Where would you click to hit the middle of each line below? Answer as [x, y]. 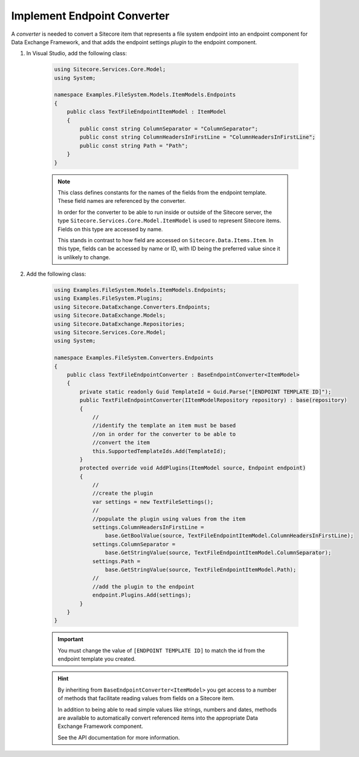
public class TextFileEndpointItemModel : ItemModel [147, 112]
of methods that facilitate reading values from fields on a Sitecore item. [146, 698]
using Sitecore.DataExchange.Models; [110, 316]
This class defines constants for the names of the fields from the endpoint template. [162, 192]
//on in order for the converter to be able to [164, 434]
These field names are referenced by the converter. [122, 201]
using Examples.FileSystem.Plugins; [108, 299]
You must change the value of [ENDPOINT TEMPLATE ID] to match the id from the [161, 650]
